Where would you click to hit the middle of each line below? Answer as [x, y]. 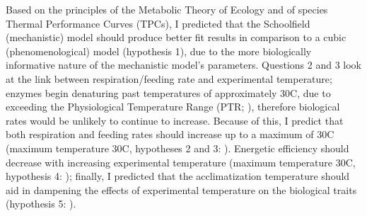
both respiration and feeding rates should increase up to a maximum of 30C [170, 134]
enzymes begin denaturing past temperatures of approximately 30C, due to [168, 92]
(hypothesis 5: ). [41, 204]
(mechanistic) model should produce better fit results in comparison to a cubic [176, 37]
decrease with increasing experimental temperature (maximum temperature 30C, [181, 162]
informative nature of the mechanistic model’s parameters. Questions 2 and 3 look [183, 65]
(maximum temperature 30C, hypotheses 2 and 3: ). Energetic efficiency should [177, 148]
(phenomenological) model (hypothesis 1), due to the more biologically [159, 51]
